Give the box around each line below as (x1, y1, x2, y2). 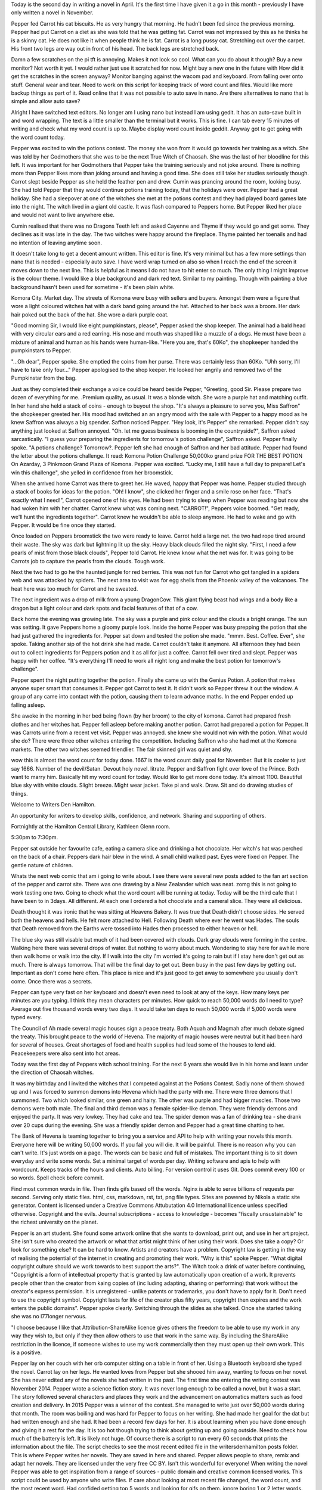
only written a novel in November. (11, 9, 94, 16)
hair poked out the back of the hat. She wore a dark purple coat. (11, 311, 169, 318)
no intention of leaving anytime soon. (11, 239, 103, 246)
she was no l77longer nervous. (11, 1313, 87, 1320)
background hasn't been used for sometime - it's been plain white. (11, 283, 175, 290)
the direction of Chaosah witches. (11, 1069, 94, 1076)
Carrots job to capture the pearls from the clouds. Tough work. (11, 557, 165, 564)
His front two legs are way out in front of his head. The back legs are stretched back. (11, 45, 220, 52)
